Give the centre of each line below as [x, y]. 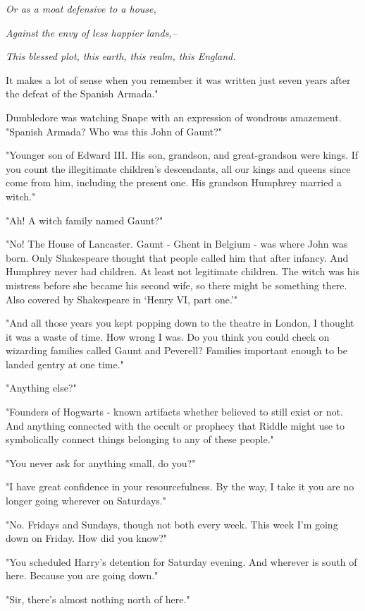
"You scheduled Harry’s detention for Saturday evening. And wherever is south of [181, 561]
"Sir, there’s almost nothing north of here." [98, 599]
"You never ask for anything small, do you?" [101, 462]
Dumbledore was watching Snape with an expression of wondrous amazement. [174, 117]
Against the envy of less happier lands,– [91, 32]
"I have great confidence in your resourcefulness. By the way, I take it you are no [180, 486]
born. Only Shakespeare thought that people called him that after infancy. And [177, 257]
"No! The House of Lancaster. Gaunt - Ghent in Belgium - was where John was [177, 244]
